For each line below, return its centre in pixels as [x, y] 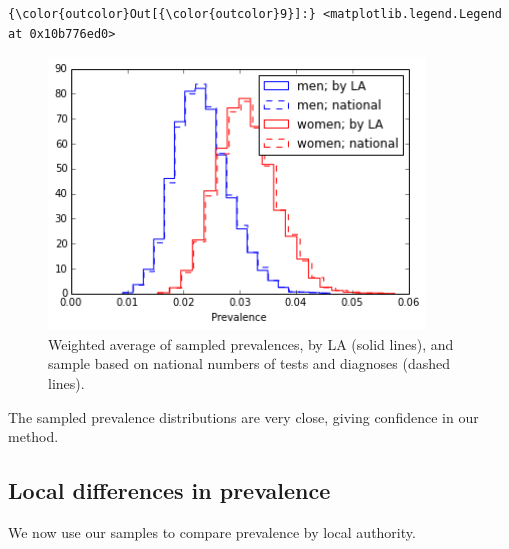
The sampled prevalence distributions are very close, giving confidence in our [243, 416]
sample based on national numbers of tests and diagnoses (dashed [249, 363]
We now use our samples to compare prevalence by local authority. [212, 532]
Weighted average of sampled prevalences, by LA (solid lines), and [251, 343]
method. [33, 436]
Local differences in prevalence [169, 490]
